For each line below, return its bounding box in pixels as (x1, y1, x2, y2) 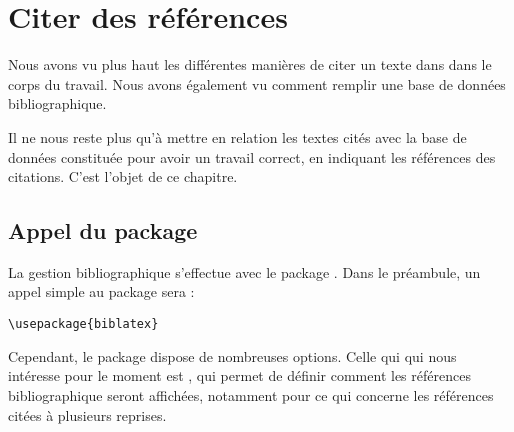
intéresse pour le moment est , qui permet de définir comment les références (8, 365, 471, 386)
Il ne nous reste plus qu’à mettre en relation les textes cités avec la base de (8, 126, 467, 147)
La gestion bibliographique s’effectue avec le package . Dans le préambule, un (8, 261, 481, 282)
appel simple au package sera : (8, 281, 195, 302)
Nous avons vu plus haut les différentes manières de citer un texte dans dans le (8, 54, 492, 75)
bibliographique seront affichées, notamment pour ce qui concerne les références (8, 384, 494, 405)
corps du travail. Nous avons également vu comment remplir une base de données (8, 73, 506, 94)
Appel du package (8, 215, 198, 246)
